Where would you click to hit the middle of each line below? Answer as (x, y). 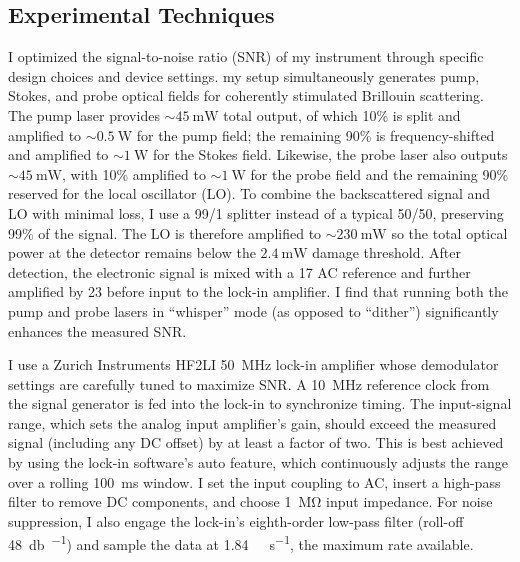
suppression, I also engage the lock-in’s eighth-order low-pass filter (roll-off (236, 520)
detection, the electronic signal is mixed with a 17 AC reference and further (239, 271)
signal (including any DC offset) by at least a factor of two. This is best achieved (256, 442)
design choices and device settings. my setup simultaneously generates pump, (244, 75)
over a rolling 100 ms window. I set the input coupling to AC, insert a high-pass (254, 481)
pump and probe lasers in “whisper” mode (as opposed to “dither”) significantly (253, 310)
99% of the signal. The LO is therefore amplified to (165, 232)
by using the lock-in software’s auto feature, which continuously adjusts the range (258, 462)
